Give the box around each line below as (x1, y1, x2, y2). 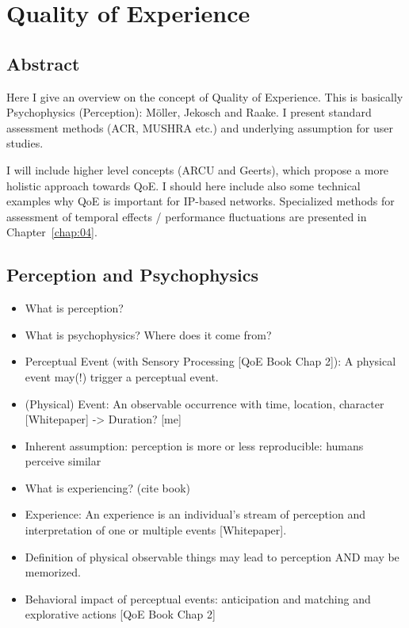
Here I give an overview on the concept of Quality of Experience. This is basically (6, 88, 403, 105)
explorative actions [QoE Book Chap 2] (25, 606, 216, 622)
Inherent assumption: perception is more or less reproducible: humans (25, 437, 364, 454)
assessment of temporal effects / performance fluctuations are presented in (6, 208, 367, 224)
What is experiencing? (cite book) (25, 479, 190, 496)
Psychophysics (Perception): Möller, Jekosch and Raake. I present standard (6, 104, 372, 121)
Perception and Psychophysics (6, 262, 259, 287)
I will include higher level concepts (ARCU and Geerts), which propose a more (6, 161, 389, 178)
